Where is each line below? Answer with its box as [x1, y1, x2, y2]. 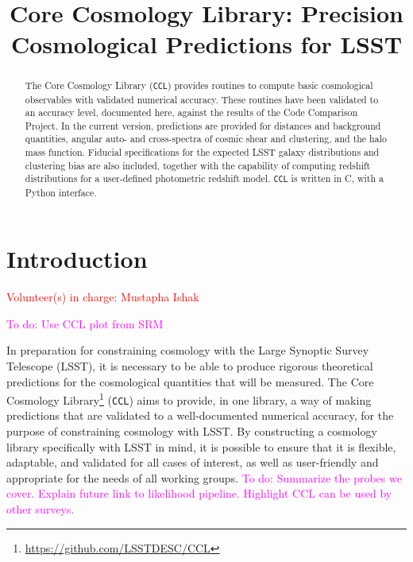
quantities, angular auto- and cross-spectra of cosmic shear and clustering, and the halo [25, 132, 387, 145]
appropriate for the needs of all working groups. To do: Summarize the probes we [6, 469, 402, 486]
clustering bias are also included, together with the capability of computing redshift [25, 158, 371, 172]
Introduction [6, 242, 148, 275]
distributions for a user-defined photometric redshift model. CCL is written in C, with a [25, 172, 384, 185]
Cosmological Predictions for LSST [10, 28, 403, 60]
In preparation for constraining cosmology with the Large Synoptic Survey [6, 342, 369, 359]
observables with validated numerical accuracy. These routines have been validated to [25, 92, 379, 106]
